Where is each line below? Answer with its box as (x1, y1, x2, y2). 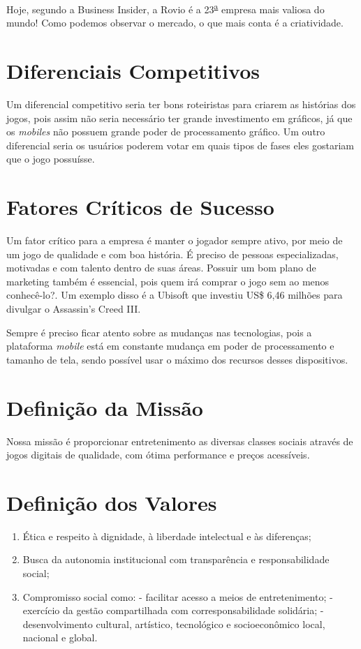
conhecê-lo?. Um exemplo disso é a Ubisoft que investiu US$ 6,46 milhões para (6, 288, 343, 302)
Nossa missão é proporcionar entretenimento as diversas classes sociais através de (6, 433, 353, 448)
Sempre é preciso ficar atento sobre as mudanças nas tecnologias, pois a (6, 324, 312, 339)
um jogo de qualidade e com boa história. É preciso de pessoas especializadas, (6, 246, 339, 261)
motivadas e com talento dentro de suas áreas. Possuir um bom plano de (6, 260, 316, 275)
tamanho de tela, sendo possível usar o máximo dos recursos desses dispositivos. (6, 352, 348, 366)
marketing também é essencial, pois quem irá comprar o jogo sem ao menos (6, 274, 330, 288)
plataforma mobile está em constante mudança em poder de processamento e (6, 338, 334, 353)
